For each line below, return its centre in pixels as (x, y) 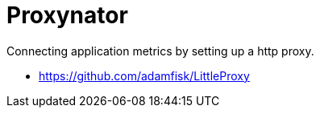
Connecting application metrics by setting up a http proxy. (160, 51)
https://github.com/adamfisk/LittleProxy (144, 75)
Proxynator (67, 15)
